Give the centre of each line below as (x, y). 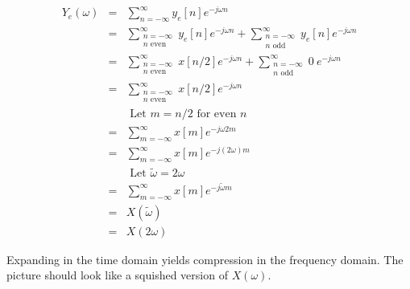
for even (217, 114)
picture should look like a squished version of (117, 275)
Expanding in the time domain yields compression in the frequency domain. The (205, 259)
